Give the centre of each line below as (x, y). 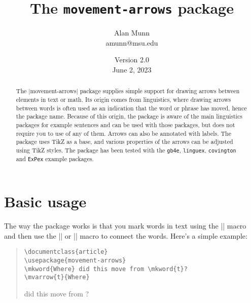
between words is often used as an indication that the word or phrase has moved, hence (131, 108)
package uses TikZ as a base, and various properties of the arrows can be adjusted (124, 142)
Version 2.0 (132, 60)
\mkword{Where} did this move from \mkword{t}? (106, 269)
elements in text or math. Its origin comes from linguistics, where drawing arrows (123, 100)
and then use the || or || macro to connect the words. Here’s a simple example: (126, 235)
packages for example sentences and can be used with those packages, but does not (126, 125)
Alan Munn (132, 33)
